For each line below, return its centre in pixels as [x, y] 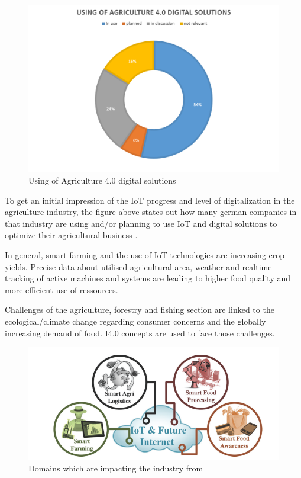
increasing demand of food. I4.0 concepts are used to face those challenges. [140, 333]
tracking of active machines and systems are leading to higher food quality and [148, 278]
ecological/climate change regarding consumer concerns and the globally [135, 321]
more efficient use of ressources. [62, 289]
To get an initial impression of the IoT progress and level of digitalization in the [150, 200]
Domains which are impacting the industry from [116, 468]
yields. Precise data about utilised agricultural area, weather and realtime [138, 266]
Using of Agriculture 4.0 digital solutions [102, 180]
